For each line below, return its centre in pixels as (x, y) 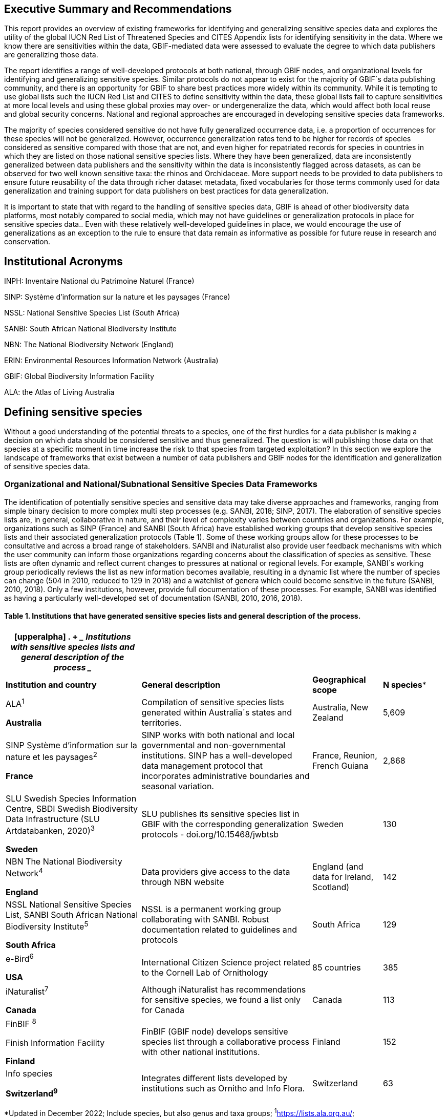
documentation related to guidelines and (219, 930)
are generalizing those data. (51, 55)
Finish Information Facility (55, 1042)
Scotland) (331, 887)
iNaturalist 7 (27, 991)
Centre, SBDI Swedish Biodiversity (72, 809)
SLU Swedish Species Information (71, 799)
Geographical (339, 680)
